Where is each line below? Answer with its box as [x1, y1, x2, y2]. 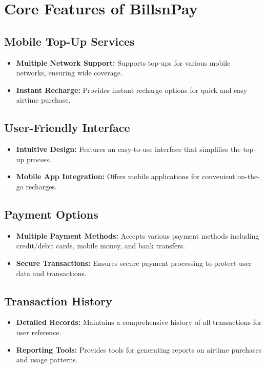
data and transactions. [16, 267, 87, 278]
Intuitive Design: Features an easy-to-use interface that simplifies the [16, 144, 241, 154]
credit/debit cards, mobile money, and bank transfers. [16, 240, 186, 251]
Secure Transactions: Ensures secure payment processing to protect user [16, 257, 252, 268]
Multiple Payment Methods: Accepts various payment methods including [16, 230, 259, 241]
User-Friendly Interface [4, 120, 130, 135]
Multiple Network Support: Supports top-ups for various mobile [16, 57, 231, 68]
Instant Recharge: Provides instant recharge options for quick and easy [16, 84, 248, 95]
